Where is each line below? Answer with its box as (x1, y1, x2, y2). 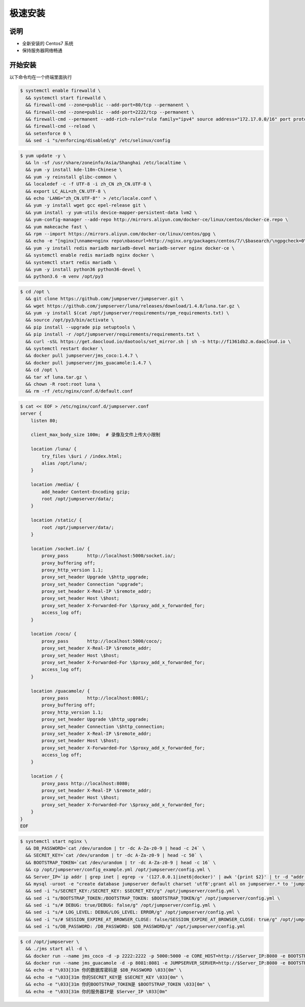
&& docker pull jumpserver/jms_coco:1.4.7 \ (25, 353, 138, 358)
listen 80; (30, 417, 58, 423)
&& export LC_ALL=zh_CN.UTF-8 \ (25, 188, 106, 194)
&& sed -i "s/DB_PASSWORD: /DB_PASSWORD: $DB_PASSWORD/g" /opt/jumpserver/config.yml (25, 924, 246, 930)
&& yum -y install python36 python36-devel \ (25, 266, 141, 272)
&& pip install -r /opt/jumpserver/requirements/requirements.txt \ (25, 331, 200, 338)
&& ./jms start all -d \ (25, 946, 87, 952)
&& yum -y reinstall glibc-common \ (25, 174, 117, 180)
